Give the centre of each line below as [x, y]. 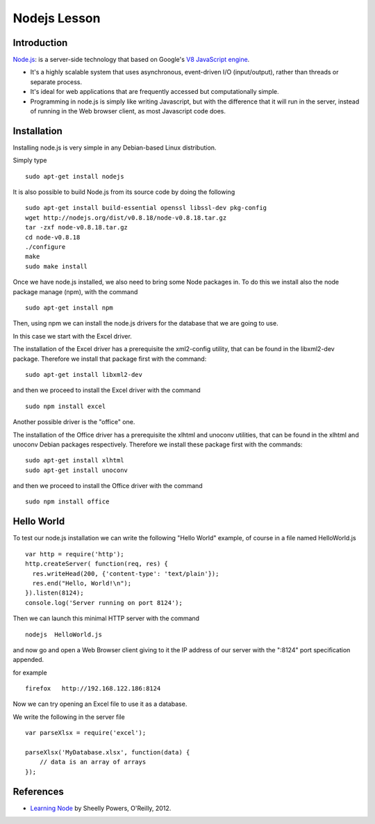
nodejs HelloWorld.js [64, 634]
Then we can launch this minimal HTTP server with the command [106, 618]
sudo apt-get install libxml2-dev [84, 374]
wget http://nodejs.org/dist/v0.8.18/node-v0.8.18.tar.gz [126, 218]
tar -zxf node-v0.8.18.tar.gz [77, 227]
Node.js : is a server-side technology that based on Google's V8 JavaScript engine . [131, 60]
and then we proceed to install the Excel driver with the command [107, 390]
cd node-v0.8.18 [53, 237]
